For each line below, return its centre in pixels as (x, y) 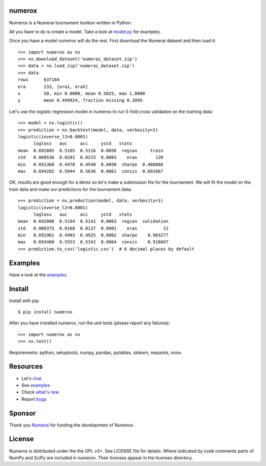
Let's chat (32, 378)
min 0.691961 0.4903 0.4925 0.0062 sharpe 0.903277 (93, 235)
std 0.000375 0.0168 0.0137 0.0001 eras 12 (93, 228)
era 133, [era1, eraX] (53, 87)
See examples (36, 385)
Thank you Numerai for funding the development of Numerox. (72, 425)
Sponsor (23, 413)
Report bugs (34, 399)
